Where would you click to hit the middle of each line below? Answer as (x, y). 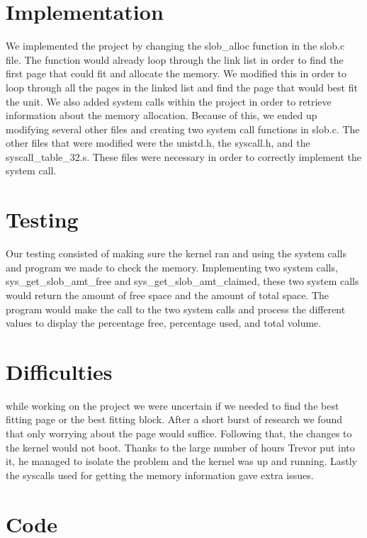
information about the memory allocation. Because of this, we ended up (162, 115)
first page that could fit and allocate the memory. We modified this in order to (176, 73)
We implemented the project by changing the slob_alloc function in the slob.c (175, 46)
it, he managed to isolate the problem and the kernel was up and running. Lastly (182, 461)
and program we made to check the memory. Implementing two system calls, (172, 267)
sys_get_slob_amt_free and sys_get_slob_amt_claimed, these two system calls (182, 281)
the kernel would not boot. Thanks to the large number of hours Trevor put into (180, 447)
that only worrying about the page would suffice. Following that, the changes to (179, 433)
